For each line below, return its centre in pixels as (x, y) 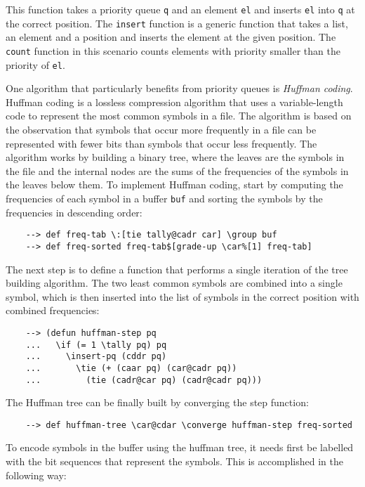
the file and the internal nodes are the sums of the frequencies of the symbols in (177, 170)
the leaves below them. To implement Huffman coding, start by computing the (174, 184)
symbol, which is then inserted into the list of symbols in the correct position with (182, 296)
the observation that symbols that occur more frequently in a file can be (161, 129)
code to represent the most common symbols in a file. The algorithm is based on (179, 116)
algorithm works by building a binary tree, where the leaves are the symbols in (175, 157)
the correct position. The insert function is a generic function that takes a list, (177, 23)
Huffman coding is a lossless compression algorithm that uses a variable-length (174, 102)
